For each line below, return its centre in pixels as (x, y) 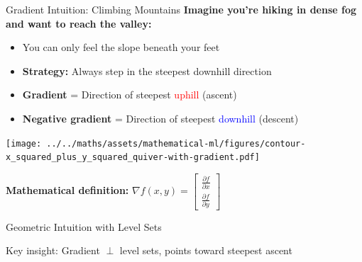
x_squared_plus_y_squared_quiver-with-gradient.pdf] (133, 158)
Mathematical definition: (67, 190)
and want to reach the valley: (79, 23)
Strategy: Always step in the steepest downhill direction (147, 70)
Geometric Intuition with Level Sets (84, 226)
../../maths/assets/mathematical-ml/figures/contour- (176, 143)
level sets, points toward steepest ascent (206, 250)
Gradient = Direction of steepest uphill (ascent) (130, 95)
